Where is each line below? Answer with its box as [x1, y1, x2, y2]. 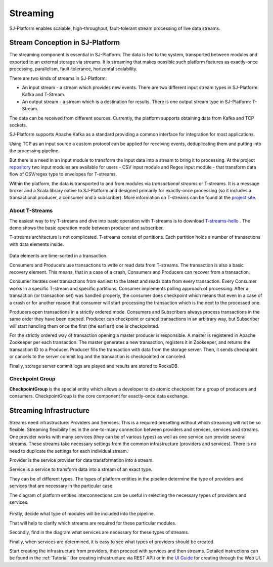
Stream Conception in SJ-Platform [9, 38, 120, 47]
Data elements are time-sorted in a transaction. [9, 253, 108, 259]
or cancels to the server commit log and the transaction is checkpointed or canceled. [9, 354, 187, 360]
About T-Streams [9, 207, 53, 214]
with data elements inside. [9, 241, 64, 247]
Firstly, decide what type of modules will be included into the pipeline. [9, 511, 155, 517]
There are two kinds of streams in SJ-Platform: [9, 75, 107, 81]
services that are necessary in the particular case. [9, 483, 114, 489]
